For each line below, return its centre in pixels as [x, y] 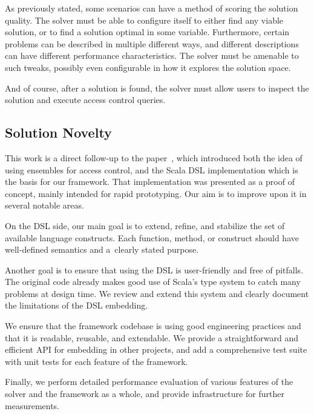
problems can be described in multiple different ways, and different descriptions [152, 43]
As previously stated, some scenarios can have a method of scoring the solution [152, 8]
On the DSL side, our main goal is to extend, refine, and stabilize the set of [145, 225]
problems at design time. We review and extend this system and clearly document [157, 293]
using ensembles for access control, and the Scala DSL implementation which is [152, 169]
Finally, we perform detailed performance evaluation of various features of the [149, 382]
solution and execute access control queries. [85, 100]
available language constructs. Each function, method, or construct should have [152, 237]
